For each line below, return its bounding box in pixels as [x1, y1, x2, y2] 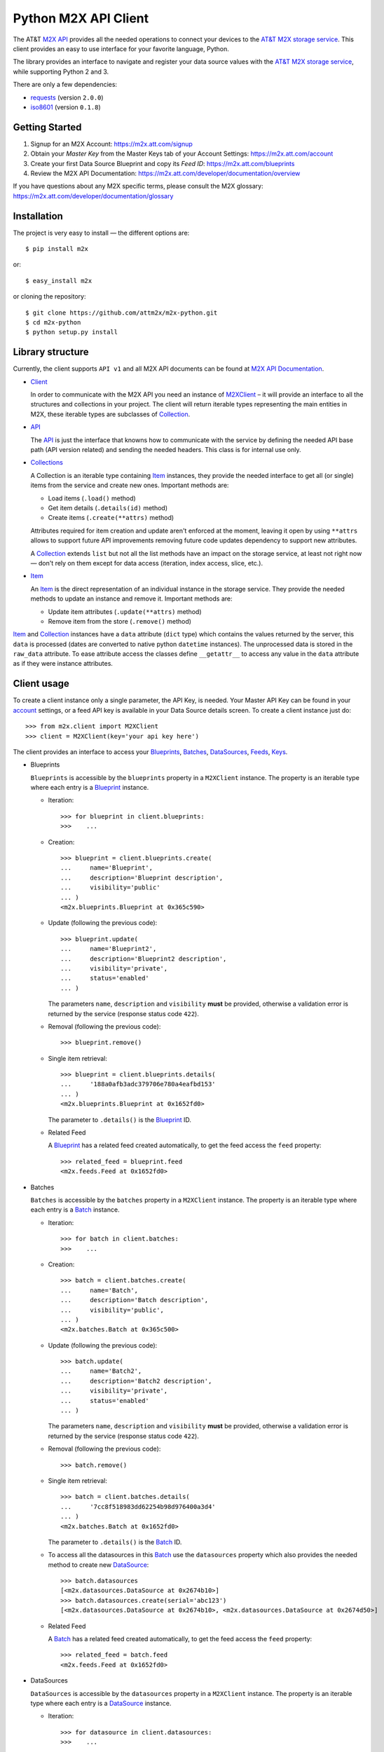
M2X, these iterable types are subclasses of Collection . [30, 410, 191, 418]
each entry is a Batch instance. [30, 1205, 120, 1214]
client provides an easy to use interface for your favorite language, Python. [13, 44, 229, 53]
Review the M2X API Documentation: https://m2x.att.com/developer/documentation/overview [30, 169, 301, 177]
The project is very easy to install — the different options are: [13, 228, 190, 237]
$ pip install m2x [25, 245, 89, 253]
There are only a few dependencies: [13, 81, 118, 89]
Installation [13, 210, 63, 222]
